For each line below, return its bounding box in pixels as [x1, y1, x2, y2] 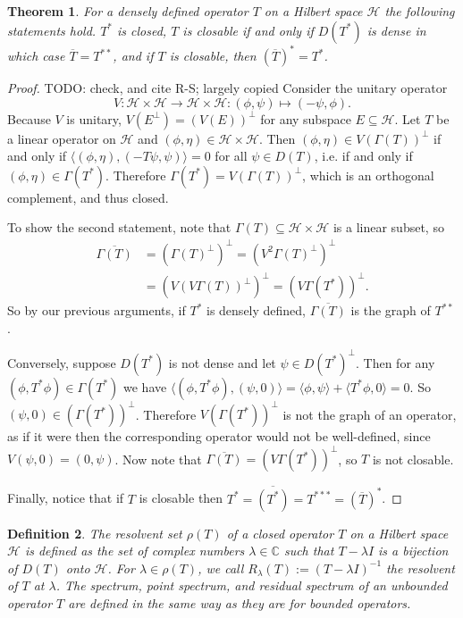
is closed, [117, 21, 167, 39]
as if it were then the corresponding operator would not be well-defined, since [7, 427, 431, 446]
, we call [198, 558, 244, 577]
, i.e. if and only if [314, 146, 413, 165]
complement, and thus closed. [7, 188, 169, 206]
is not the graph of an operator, [282, 405, 457, 423]
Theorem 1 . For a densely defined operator [7, 2, 248, 20]
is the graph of [350, 301, 431, 320]
